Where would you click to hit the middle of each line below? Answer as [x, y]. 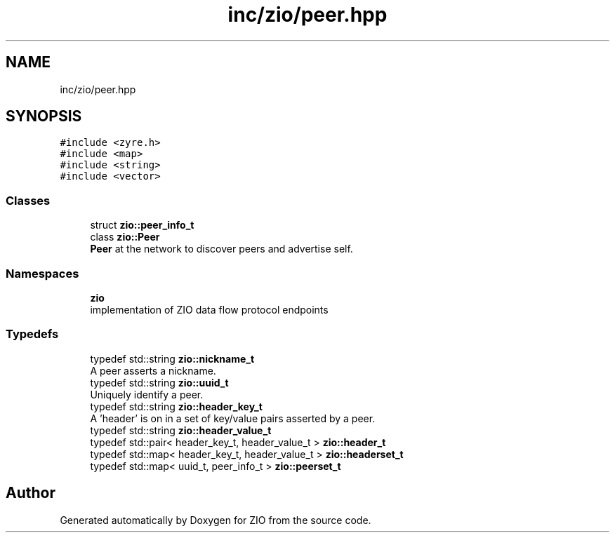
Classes [28, 200]
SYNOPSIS [44, 116]
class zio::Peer [125, 237]
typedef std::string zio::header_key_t [176, 406]
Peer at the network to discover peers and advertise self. [221, 249]
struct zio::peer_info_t [142, 225]
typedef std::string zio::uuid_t [159, 382]
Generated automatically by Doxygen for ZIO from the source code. [216, 520]
